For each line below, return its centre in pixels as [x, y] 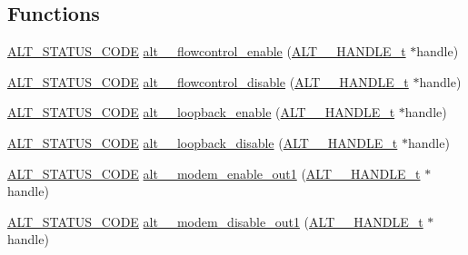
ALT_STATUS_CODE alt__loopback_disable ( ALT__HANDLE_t [203, 142]
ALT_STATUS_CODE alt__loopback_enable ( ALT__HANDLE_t [201, 112]
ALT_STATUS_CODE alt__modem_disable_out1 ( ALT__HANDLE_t [215, 221]
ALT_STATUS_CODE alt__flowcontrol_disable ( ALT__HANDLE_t [208, 81]
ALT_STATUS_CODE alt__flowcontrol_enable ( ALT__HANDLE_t [207, 51]
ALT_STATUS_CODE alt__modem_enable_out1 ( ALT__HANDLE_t [214, 173]
